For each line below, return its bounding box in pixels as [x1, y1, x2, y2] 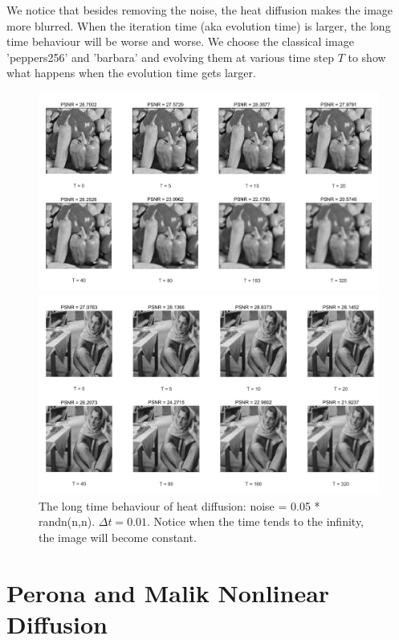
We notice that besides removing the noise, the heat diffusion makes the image [6, 2, 393, 18]
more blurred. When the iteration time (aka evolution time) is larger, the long [6, 17, 391, 34]
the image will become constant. [39, 528, 197, 545]
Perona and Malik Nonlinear [6, 576, 330, 609]
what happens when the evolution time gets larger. [6, 64, 256, 81]
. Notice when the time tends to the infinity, [147, 513, 364, 530]
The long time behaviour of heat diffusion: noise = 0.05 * [39, 497, 320, 514]
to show [348, 48, 386, 65]
